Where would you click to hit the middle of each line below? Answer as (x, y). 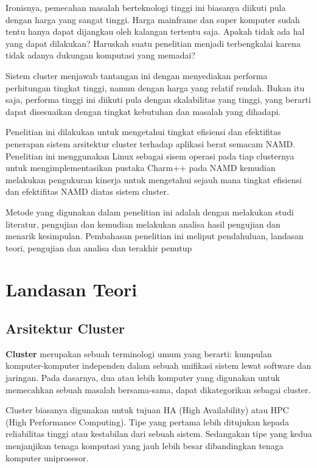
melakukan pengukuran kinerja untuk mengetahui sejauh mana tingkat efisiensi (154, 179)
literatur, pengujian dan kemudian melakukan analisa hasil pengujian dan (143, 224)
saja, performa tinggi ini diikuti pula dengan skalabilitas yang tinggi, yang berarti (158, 100)
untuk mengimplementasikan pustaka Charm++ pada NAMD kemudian (141, 168)
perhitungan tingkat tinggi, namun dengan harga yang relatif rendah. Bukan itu (155, 87)
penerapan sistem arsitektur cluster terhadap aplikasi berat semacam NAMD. (151, 143)
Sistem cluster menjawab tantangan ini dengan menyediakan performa (137, 75)
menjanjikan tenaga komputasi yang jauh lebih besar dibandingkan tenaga (145, 446)
